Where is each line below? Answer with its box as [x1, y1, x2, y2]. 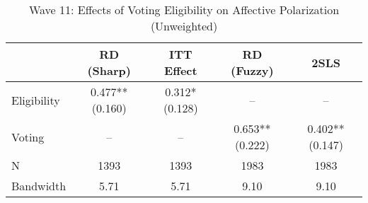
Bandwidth [11, 178, 67, 194]
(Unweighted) [150, 18, 218, 34]
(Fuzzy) [231, 62, 274, 79]
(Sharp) [87, 62, 131, 79]
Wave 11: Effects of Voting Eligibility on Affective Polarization [28, 1, 340, 18]
